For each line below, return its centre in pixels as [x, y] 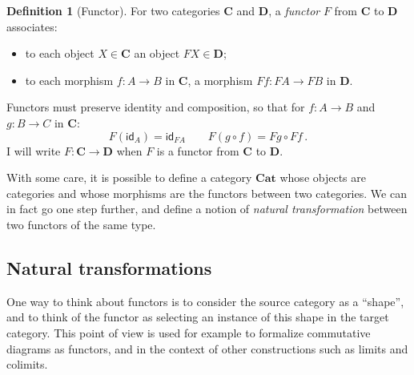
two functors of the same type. [81, 224]
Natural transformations [109, 267]
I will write [34, 150]
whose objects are [323, 177]
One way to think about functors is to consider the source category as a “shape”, [205, 301]
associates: [32, 26]
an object [157, 53]
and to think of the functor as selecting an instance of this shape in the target [198, 317]
